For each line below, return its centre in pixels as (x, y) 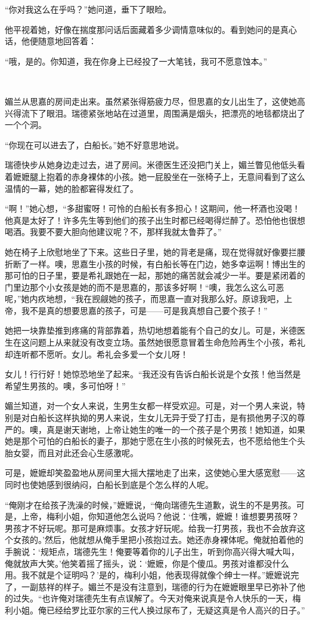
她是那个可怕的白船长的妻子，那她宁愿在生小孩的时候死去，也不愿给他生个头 (155, 441)
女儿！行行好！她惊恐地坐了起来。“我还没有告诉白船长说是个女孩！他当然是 (153, 374)
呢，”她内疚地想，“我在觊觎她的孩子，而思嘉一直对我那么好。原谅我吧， (145, 299)
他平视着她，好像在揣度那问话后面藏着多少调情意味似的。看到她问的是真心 (151, 29)
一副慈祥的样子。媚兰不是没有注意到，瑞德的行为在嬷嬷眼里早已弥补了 (159, 586)
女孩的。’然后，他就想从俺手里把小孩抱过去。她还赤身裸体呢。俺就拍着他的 (158, 540)
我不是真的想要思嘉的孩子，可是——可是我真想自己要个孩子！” (144, 310)
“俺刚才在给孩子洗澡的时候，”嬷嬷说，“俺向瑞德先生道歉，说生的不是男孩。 (151, 504)
